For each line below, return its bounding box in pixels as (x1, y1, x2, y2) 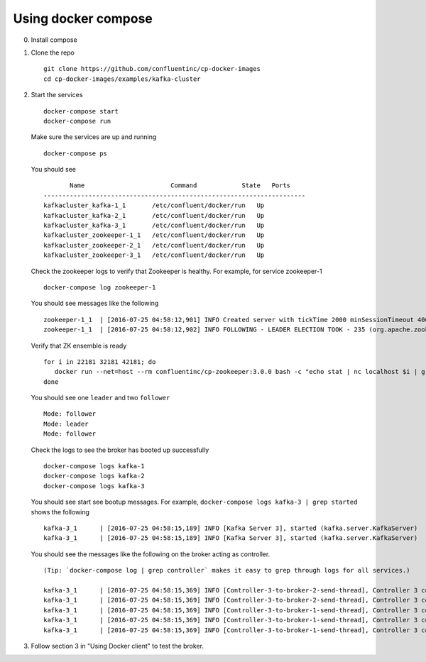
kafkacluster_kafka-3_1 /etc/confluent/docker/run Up (43, 221, 265, 230)
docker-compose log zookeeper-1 (43, 283, 156, 291)
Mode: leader (43, 419, 89, 428)
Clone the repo (31, 48, 75, 57)
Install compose (31, 35, 77, 44)
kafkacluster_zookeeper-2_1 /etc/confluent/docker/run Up (43, 241, 265, 249)
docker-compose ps (43, 149, 108, 158)
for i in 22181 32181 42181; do (43, 358, 156, 365)
